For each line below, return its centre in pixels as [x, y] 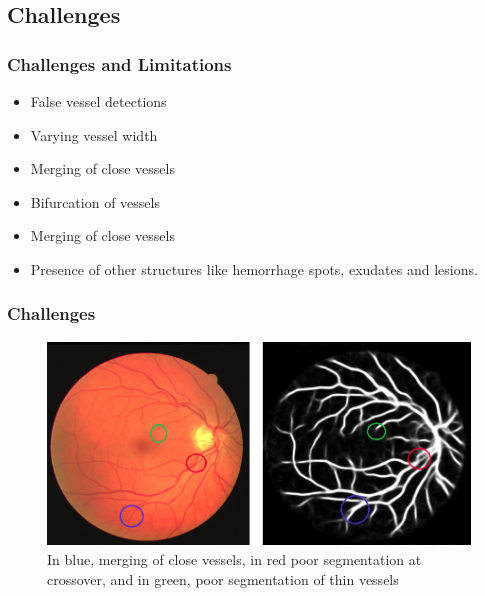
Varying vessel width [94, 134]
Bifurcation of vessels [95, 201]
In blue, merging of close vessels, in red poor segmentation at [234, 559]
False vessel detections [98, 101]
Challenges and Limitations [119, 63]
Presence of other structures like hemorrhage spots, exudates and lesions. [254, 268]
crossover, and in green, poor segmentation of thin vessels [223, 578]
